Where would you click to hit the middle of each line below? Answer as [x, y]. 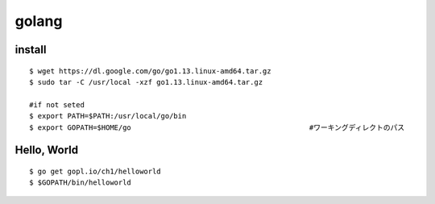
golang [39, 21]
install [31, 50]
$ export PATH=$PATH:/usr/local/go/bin [108, 116]
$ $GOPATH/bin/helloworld [81, 183]
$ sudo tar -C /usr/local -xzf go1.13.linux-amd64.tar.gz [146, 82]
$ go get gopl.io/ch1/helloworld [95, 171]
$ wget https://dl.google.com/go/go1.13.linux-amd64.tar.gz [150, 71]
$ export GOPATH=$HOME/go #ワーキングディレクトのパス [217, 127]
